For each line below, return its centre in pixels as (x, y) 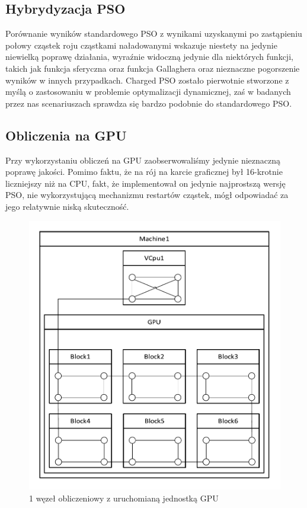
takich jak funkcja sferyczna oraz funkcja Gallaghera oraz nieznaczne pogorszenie (153, 68)
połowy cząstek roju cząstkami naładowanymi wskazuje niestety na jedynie (141, 45)
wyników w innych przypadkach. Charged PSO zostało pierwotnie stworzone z (147, 80)
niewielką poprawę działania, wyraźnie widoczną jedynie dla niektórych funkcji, (149, 57)
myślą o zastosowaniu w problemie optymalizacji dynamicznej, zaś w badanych (148, 92)
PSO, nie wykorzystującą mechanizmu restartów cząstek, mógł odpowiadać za (147, 195)
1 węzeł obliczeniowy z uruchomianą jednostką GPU (124, 498)
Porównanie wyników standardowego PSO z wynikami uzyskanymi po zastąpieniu (154, 33)
